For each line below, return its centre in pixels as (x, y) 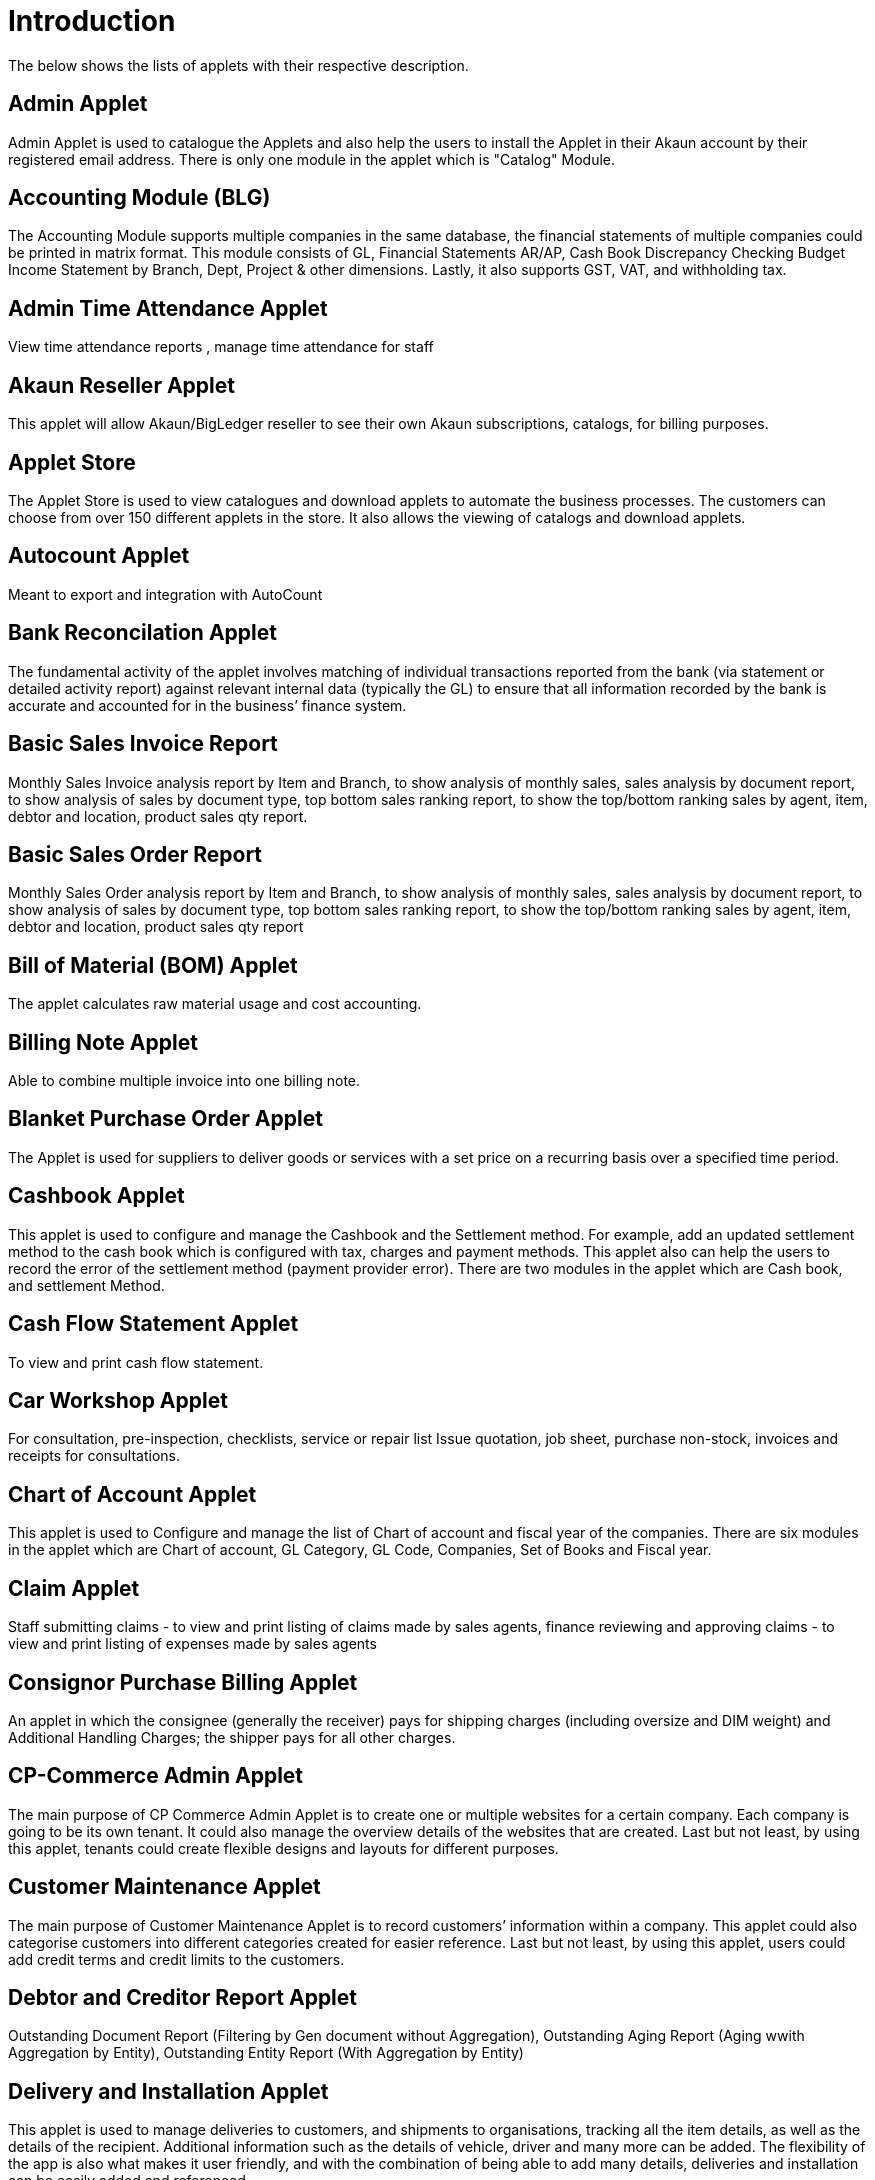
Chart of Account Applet (132, 1494)
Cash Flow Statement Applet (153, 1324)
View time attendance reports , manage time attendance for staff (221, 347)
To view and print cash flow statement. (136, 1362)
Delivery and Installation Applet (168, 2091)
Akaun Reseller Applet (121, 385)
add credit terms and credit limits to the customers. (176, 1959)
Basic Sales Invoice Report (143, 744)
